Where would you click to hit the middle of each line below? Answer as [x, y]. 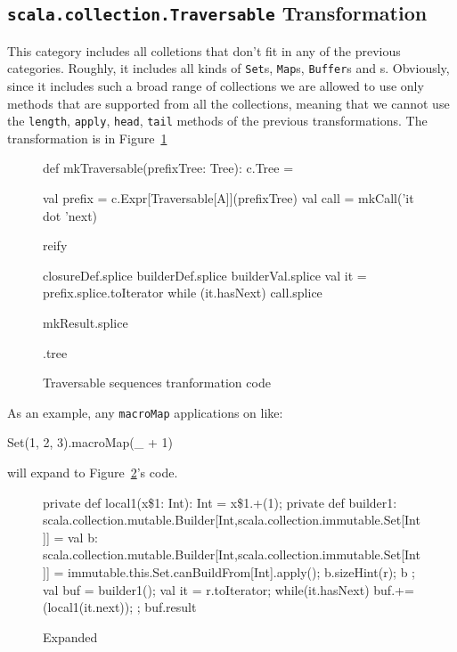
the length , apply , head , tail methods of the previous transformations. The [217, 121]
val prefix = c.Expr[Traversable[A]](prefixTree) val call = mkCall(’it [228, 198]
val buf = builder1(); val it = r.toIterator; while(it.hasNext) [206, 589]
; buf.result [167, 607]
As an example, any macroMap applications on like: [145, 412]
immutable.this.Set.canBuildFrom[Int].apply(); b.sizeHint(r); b [237, 572]
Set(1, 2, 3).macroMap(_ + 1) [90, 442]
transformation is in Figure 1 [87, 138]
